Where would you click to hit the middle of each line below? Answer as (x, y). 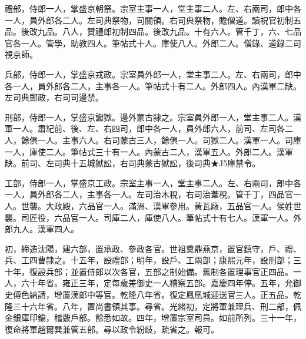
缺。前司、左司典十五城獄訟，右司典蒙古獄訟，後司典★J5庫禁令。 (133, 163)
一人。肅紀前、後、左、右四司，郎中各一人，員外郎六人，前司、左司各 (149, 128)
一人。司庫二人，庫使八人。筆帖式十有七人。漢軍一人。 (186, 217)
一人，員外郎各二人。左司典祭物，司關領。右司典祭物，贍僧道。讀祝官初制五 (153, 20)
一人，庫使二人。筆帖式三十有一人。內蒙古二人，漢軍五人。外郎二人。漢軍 (149, 151)
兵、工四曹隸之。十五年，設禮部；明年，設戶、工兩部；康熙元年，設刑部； (149, 260)
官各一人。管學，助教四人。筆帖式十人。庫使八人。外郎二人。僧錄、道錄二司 (153, 43)
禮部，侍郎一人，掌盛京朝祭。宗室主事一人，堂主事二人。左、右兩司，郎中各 (153, 8)
